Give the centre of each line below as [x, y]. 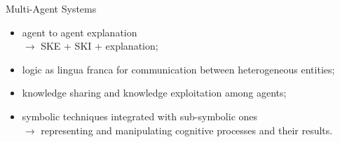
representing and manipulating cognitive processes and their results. [187, 130]
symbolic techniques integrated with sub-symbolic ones [140, 116]
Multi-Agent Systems [51, 8]
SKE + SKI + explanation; [100, 46]
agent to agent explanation [80, 32]
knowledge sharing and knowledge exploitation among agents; [154, 93]
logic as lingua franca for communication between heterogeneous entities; [178, 69]
